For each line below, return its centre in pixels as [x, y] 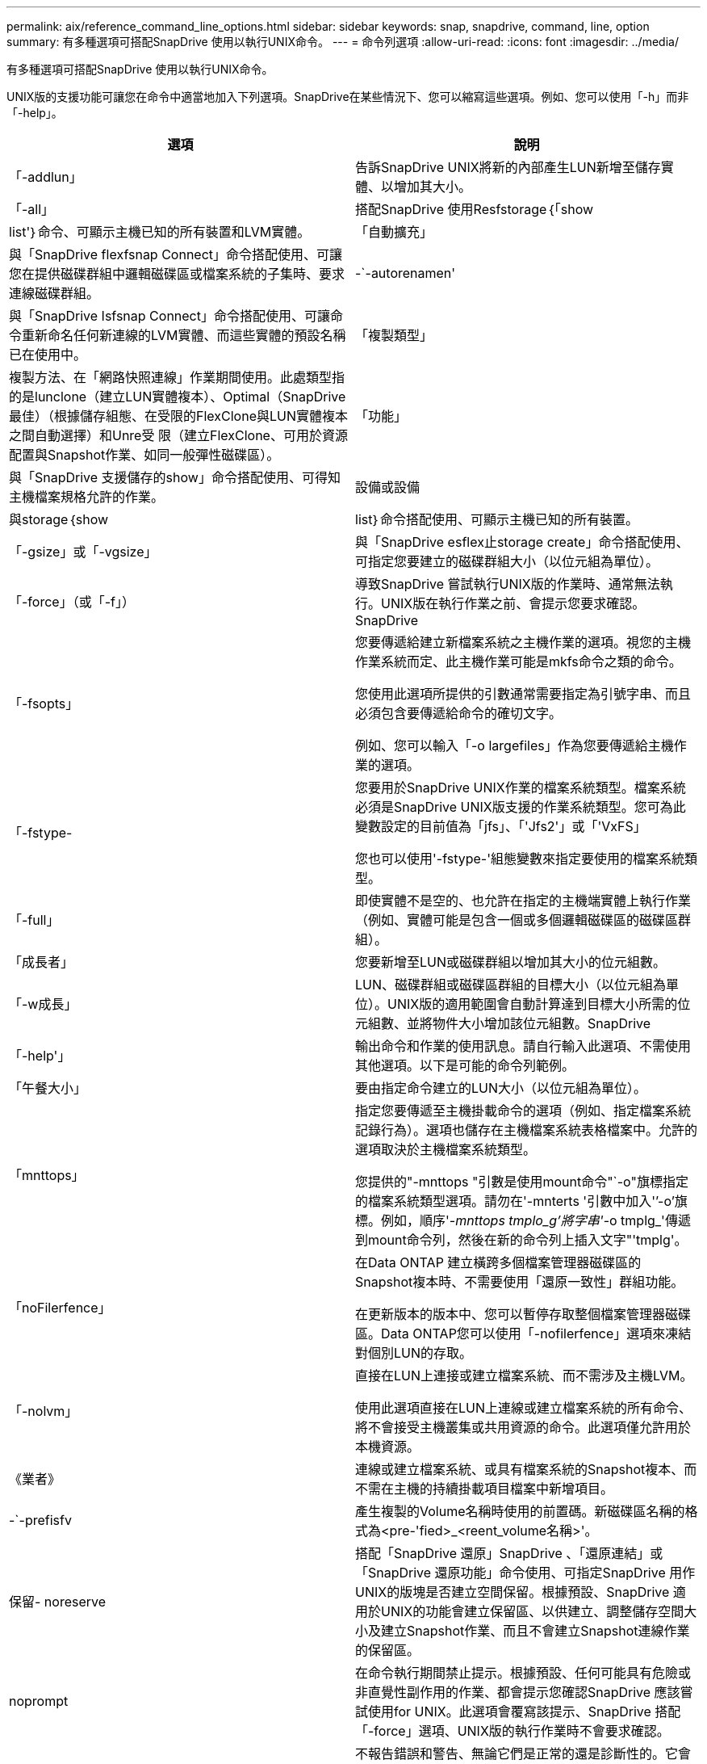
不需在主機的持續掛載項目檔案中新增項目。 [485, 1489]
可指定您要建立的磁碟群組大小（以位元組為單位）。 [507, 561]
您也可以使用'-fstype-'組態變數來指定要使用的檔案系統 [520, 859]
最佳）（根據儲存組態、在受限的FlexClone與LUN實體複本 [178, 416]
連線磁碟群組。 [54, 293]
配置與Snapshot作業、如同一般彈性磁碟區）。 [144, 455]
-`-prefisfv [40, 1520]
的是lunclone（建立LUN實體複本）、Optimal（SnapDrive [178, 397]
